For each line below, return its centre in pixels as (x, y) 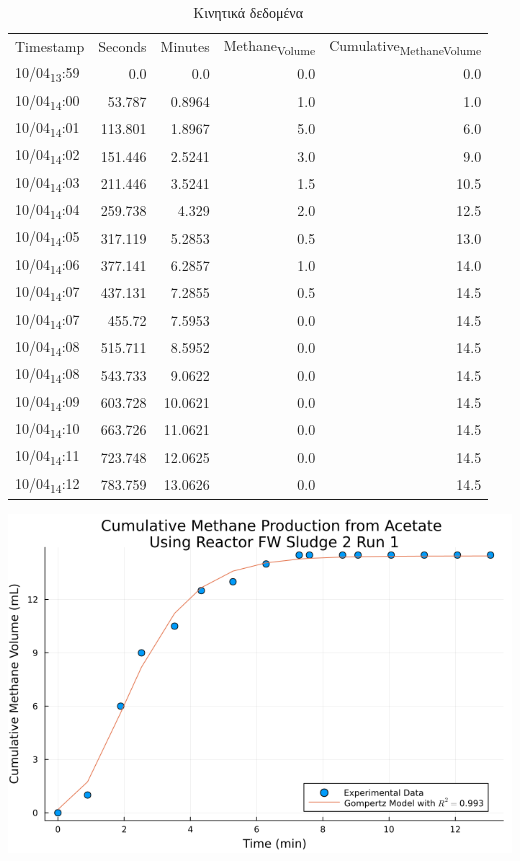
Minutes (185, 46)
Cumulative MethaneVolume (405, 46)
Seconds (122, 46)
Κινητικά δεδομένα (248, 12)
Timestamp (50, 46)
